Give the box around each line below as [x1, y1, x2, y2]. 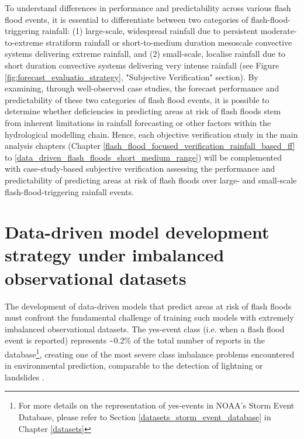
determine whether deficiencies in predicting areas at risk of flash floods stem [5, 105, 281, 117]
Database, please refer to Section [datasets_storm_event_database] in [18, 411, 271, 423]
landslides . [5, 370, 44, 383]
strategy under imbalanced [5, 243, 224, 267]
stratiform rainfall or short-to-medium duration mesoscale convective [46, 36, 292, 48]
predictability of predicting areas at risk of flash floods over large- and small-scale [5, 173, 297, 186]
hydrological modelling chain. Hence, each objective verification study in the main [5, 128, 298, 140]
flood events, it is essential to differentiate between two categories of [5, 13, 248, 25]
